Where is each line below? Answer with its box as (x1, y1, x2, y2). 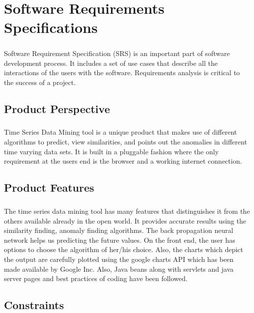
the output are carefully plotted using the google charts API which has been (4, 254, 234, 264)
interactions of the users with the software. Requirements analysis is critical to (4, 67, 240, 78)
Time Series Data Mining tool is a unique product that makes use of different (4, 127, 237, 137)
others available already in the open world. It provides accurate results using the (4, 215, 246, 226)
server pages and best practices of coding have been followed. (4, 273, 188, 284)
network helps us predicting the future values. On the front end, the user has (4, 234, 235, 245)
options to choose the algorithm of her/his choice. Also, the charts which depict (4, 244, 243, 255)
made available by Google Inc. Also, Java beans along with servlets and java (4, 263, 234, 274)
